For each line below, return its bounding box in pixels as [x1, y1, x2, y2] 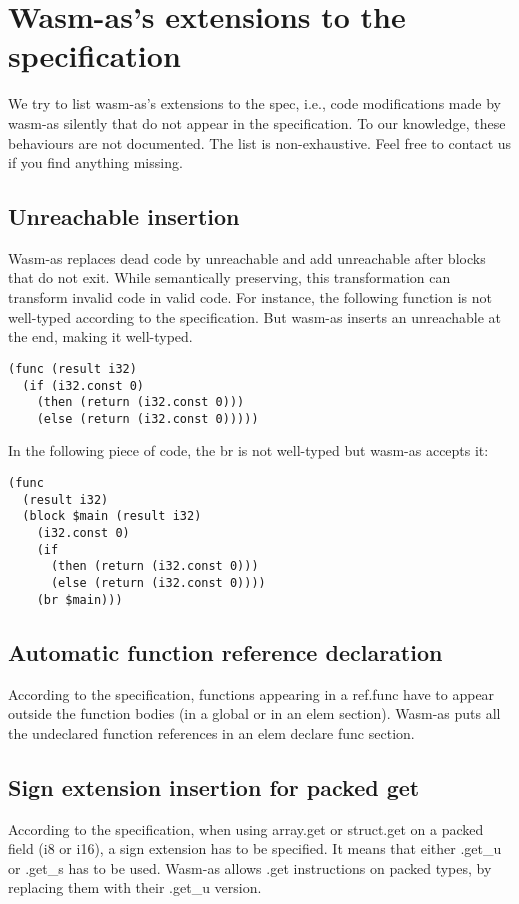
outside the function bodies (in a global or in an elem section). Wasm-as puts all [8, 703, 501, 724]
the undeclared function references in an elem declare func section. [8, 722, 415, 743]
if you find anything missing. [8, 152, 183, 173]
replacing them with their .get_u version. [8, 877, 262, 898]
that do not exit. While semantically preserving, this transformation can [8, 267, 451, 288]
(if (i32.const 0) [22, 378, 145, 393]
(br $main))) [36, 592, 123, 607]
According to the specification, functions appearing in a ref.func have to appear [8, 683, 495, 704]
